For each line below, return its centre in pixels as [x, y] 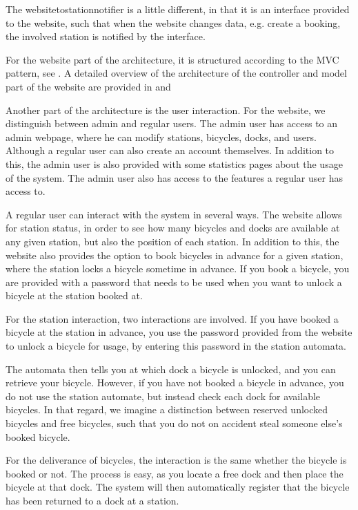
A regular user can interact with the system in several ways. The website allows [174, 214]
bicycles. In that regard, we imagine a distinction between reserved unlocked [167, 409]
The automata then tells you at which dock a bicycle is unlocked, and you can [171, 369]
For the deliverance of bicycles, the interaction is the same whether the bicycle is [176, 460]
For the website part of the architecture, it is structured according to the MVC [172, 59]
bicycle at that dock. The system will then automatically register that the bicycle [178, 487]
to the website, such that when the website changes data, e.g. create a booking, [173, 22]
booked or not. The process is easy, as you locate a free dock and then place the [175, 473]
